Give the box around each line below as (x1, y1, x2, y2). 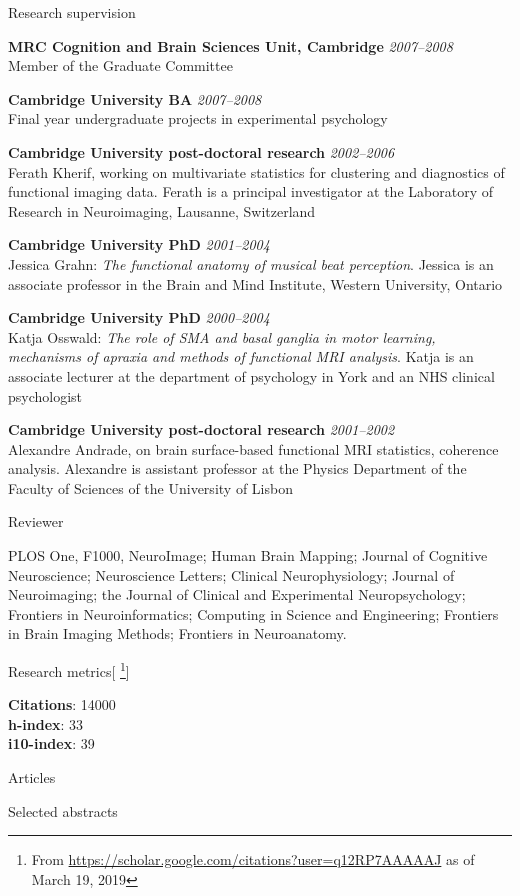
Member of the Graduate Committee (8, 55, 233, 76)
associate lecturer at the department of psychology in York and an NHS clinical (8, 365, 495, 386)
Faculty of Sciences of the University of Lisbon (8, 477, 293, 498)
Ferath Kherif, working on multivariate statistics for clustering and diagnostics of (8, 161, 505, 182)
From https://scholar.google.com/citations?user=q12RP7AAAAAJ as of (31, 849, 475, 870)
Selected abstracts (8, 800, 118, 821)
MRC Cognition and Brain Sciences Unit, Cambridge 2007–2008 (8, 35, 453, 56)
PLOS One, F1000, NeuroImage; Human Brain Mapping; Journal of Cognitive (8, 545, 488, 566)
